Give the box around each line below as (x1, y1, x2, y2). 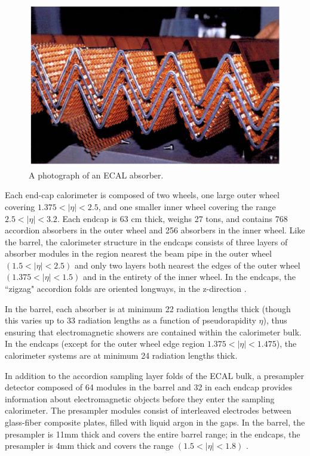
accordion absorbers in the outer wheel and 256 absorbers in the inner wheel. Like (5, 224, 305, 236)
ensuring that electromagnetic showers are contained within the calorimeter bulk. (5, 325, 302, 338)
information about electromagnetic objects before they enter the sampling (5, 392, 275, 405)
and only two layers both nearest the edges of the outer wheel (75, 258, 300, 271)
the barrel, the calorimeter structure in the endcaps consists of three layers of (5, 235, 288, 248)
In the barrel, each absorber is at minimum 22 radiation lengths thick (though (5, 302, 291, 315)
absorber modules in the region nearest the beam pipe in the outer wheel (5, 247, 272, 260)
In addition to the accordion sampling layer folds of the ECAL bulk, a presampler (5, 369, 304, 381)
